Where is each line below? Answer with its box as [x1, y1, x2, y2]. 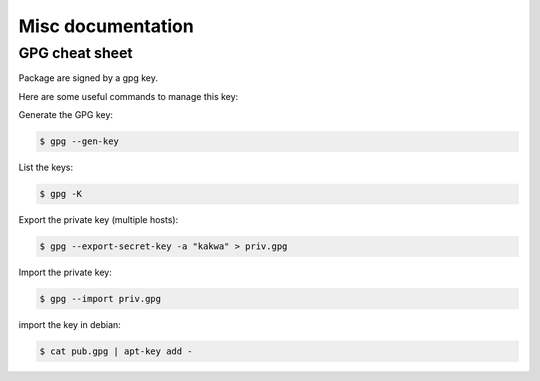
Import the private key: [18, 266, 112, 279]
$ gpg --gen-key [39, 136, 120, 147]
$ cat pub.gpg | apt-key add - [39, 346, 194, 357]
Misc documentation [18, 15, 194, 37]
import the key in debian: [18, 319, 122, 331]
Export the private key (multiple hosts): [18, 214, 179, 226]
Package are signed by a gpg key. [18, 72, 159, 84]
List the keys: [18, 161, 74, 174]
